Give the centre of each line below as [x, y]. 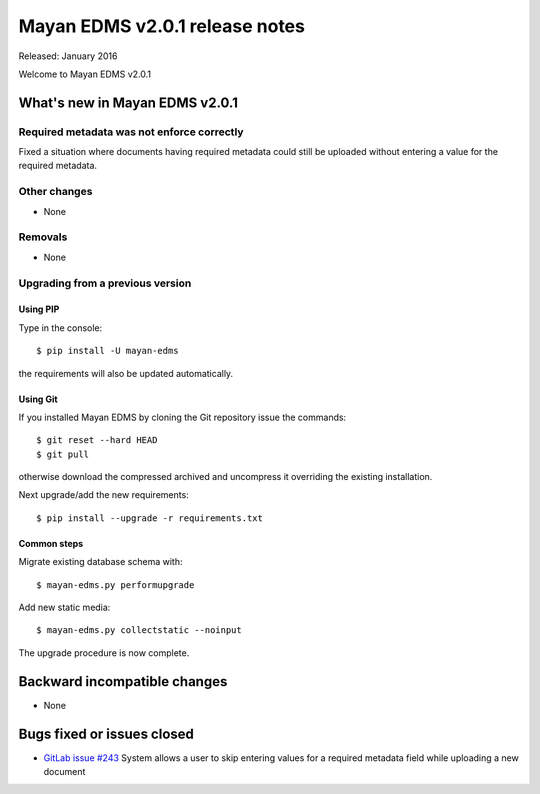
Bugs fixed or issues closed [106, 733]
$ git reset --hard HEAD [97, 440]
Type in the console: [60, 327]
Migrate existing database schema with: [100, 562]
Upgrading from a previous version [105, 283]
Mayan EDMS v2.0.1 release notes [161, 26]
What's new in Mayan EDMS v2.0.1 [128, 102]
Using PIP [39, 309]
